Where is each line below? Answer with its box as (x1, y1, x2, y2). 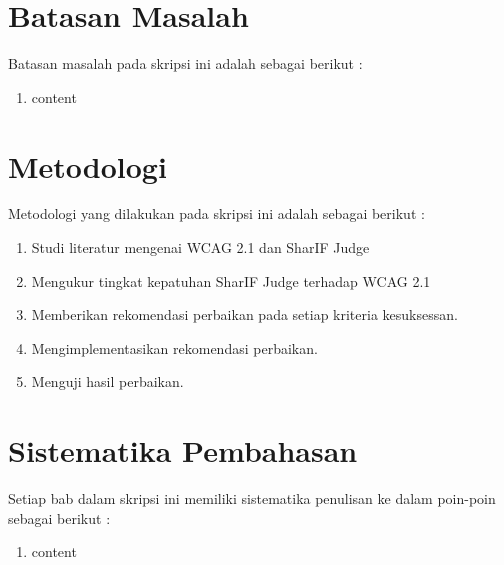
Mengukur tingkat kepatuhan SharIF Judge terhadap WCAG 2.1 (31, 270, 431, 291)
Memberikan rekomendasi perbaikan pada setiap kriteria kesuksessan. (31, 304, 458, 325)
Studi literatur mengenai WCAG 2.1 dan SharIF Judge (31, 237, 370, 258)
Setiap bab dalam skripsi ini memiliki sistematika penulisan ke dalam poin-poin (8, 488, 496, 509)
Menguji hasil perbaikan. (31, 371, 184, 392)
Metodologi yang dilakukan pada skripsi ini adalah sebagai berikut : (8, 203, 425, 224)
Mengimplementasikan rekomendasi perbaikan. (31, 337, 318, 358)
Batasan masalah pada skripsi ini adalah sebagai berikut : (8, 53, 363, 74)
